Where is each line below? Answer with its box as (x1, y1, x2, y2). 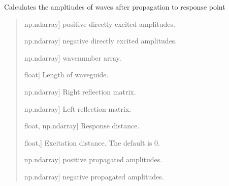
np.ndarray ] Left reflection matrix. (24, 103, 132, 114)
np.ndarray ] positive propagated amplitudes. (24, 154, 162, 165)
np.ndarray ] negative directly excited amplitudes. (24, 35, 177, 46)
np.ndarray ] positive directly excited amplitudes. (24, 18, 175, 29)
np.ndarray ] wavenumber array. (24, 52, 121, 63)
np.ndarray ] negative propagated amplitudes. (24, 171, 164, 181)
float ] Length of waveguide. (24, 69, 109, 80)
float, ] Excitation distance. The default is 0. (24, 137, 160, 148)
